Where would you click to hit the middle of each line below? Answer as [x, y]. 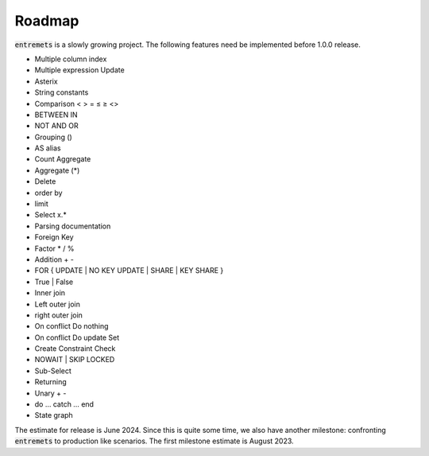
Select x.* [50, 215]
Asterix [46, 81]
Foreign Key [54, 237]
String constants [62, 92]
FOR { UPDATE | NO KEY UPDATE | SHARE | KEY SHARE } [129, 271]
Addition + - [54, 259]
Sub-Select [53, 371]
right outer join [59, 315]
